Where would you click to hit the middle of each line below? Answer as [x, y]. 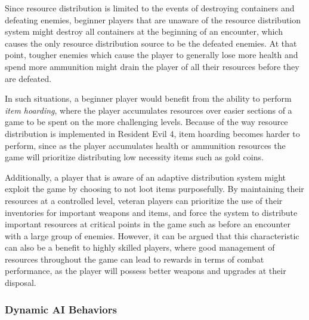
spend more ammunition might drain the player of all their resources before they [152, 66]
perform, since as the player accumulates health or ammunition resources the [145, 145]
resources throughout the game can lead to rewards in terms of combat [135, 259]
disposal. [21, 283]
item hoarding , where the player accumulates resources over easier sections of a [149, 110]
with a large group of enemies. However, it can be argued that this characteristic [152, 235]
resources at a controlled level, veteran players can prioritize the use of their [144, 200]
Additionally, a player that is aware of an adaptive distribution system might [146, 177]
